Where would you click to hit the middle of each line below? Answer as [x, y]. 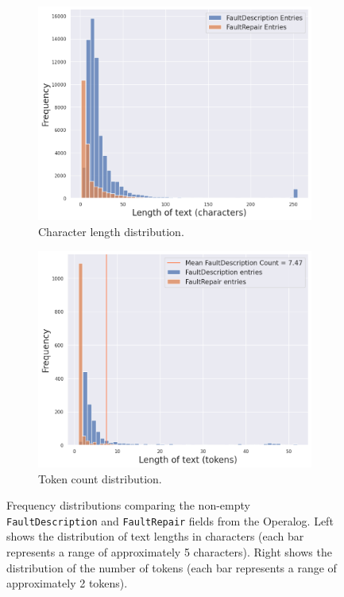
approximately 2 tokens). [67, 583]
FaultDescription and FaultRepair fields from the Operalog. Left [170, 520]
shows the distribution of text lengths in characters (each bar [155, 536]
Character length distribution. [111, 231]
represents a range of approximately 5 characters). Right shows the [169, 552]
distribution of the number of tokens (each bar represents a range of [172, 567]
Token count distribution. [100, 478]
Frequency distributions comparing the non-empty [128, 505]
